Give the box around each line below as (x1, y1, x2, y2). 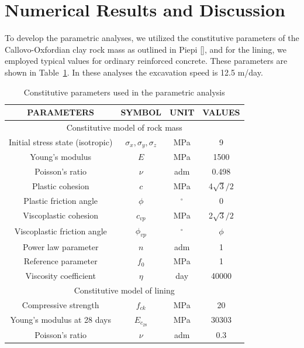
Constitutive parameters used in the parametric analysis (23, 86, 225, 98)
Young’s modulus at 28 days (10, 313, 111, 326)
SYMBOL (120, 106, 162, 118)
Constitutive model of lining (74, 284, 175, 296)
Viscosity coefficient (25, 269, 96, 282)
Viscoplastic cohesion (23, 209, 99, 221)
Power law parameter (23, 240, 99, 253)
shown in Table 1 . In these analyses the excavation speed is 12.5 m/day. (5, 66, 263, 78)
